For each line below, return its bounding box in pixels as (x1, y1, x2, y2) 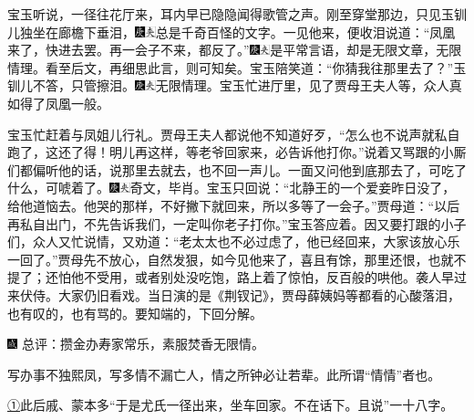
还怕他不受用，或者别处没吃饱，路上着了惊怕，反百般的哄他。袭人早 (45, 268, 454, 287)
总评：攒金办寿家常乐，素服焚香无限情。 (21, 334, 264, 353)
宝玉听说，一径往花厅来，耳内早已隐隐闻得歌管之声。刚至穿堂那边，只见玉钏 (7, 5, 467, 23)
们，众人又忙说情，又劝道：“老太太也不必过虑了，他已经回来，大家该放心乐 (7, 232, 460, 251)
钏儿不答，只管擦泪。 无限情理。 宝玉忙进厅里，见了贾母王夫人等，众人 (7, 76, 449, 95)
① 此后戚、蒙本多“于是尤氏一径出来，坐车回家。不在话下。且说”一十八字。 (7, 395, 454, 415)
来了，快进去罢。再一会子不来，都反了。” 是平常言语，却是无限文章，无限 (7, 40, 462, 59)
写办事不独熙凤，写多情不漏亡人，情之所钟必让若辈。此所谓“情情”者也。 (7, 364, 441, 383)
